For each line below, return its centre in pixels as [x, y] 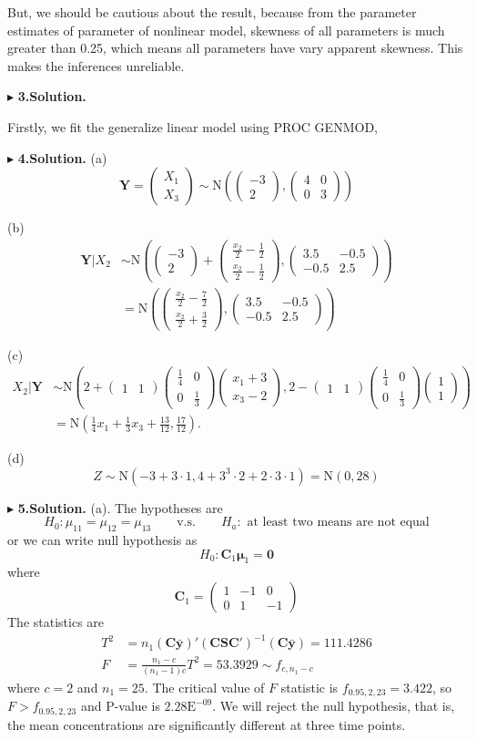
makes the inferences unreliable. [96, 65]
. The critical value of [204, 688]
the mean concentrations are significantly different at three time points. [207, 724]
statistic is [310, 688]
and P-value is [120, 706]
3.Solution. [52, 96]
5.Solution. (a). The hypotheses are [120, 507]
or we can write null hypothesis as [102, 540]
